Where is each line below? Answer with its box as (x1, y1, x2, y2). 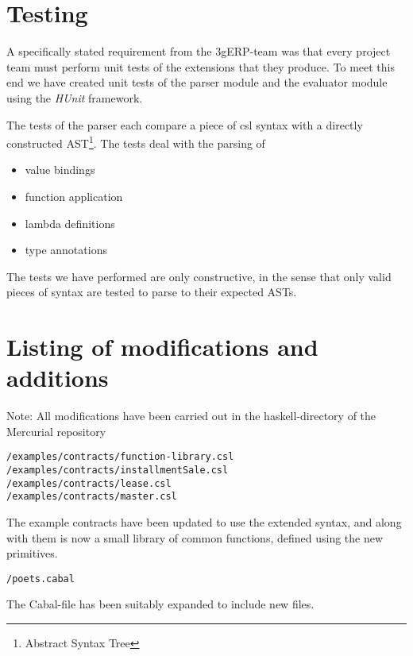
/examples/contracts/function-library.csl (6, 451, 234, 463)
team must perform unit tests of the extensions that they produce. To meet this (6, 58, 395, 75)
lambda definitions (25, 214, 115, 231)
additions (6, 361, 109, 394)
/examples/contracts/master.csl (6, 491, 177, 503)
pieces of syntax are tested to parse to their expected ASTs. (6, 284, 297, 300)
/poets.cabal (6, 573, 75, 585)
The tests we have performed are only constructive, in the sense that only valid (6, 268, 392, 284)
